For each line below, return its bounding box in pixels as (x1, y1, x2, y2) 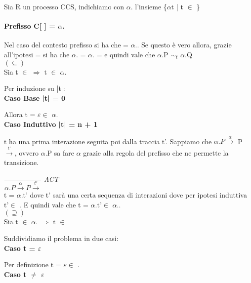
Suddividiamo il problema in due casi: (4, 233, 119, 243)
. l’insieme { (130, 1, 167, 11)
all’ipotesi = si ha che (4, 49, 70, 59)
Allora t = (4, 109, 36, 120)
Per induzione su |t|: (4, 83, 65, 93)
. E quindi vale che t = (19, 199, 88, 209)
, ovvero (14, 147, 39, 158)
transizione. (4, 157, 39, 167)
